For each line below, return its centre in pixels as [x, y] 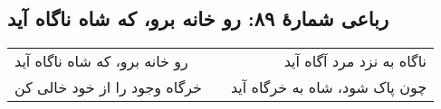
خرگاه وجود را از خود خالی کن [108, 87]
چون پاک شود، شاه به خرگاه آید [329, 87]
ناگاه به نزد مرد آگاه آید [355, 61]
